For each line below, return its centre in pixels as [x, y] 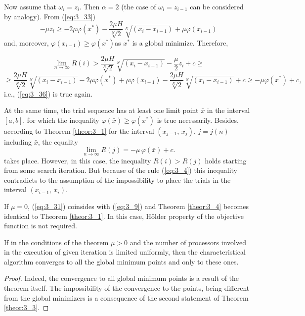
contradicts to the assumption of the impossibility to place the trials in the [117, 180]
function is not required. [41, 226]
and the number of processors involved [188, 242]
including [18, 141]
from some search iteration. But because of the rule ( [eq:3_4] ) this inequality [121, 170]
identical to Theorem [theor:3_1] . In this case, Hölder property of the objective [124, 216]
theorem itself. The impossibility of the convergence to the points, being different [127, 288]
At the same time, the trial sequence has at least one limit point [101, 110]
